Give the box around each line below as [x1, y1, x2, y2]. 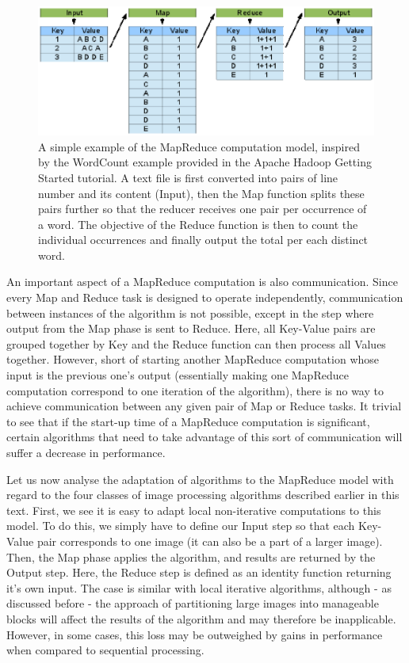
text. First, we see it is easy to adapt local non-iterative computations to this [6, 501, 381, 518]
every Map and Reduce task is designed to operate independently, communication [6, 289, 403, 306]
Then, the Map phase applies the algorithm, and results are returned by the [6, 548, 376, 565]
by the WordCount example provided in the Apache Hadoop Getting [38, 154, 372, 170]
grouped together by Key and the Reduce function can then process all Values [6, 335, 386, 352]
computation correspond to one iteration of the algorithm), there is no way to [6, 382, 384, 398]
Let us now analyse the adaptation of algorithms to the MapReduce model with [6, 471, 394, 487]
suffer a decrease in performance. [6, 444, 166, 461]
